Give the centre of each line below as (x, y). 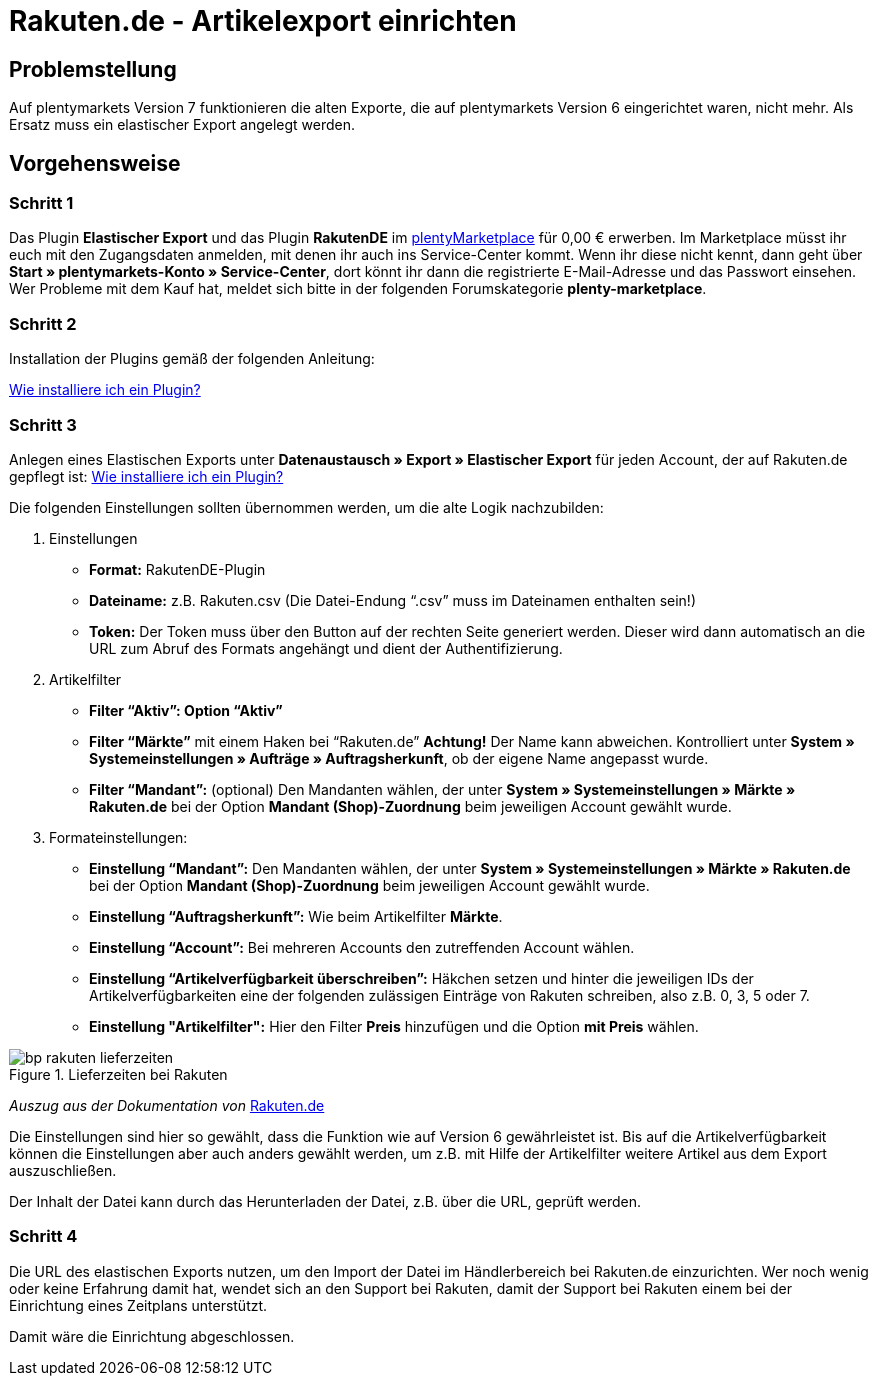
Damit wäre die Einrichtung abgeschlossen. (152, 1336)
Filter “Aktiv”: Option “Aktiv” (186, 710)
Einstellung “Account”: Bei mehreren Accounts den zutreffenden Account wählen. (362, 947)
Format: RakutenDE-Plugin (177, 569)
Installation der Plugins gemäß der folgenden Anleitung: (192, 359)
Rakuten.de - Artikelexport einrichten (263, 21)
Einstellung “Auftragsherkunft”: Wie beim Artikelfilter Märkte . (296, 916)
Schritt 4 (43, 1236)
